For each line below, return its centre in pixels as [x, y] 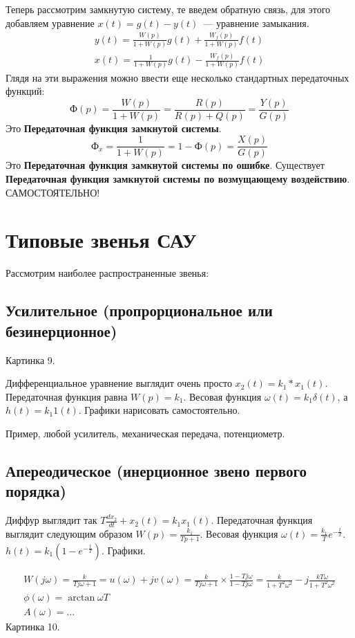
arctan [81, 598]
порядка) [36, 491]
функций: [25, 91]
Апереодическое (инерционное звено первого [156, 470]
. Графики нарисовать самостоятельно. [159, 410]
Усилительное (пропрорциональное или [139, 310]
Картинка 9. [30, 359]
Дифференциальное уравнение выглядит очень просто [119, 383]
